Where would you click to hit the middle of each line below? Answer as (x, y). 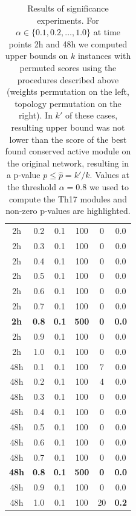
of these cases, (91, 115)
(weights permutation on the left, (68, 91)
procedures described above (68, 79)
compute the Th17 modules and (68, 198)
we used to (109, 186)
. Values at (109, 175)
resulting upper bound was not (68, 127)
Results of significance (68, 8)
